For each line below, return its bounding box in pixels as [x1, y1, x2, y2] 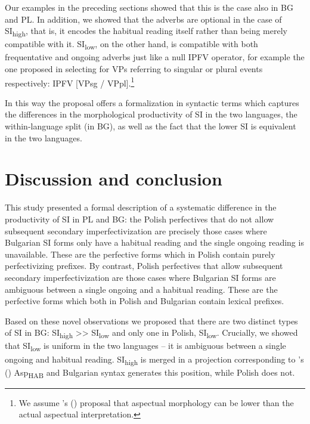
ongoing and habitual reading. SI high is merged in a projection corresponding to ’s [5, 352, 304, 367]
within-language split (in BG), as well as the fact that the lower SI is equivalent [5, 120, 296, 132]
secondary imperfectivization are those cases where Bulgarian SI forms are [5, 271, 276, 283]
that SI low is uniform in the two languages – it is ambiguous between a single [5, 339, 286, 354]
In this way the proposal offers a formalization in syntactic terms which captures [5, 96, 299, 109]
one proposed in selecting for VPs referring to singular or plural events [5, 63, 263, 75]
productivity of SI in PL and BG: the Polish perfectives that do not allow [5, 212, 274, 225]
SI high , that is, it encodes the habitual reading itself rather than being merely [5, 24, 287, 38]
